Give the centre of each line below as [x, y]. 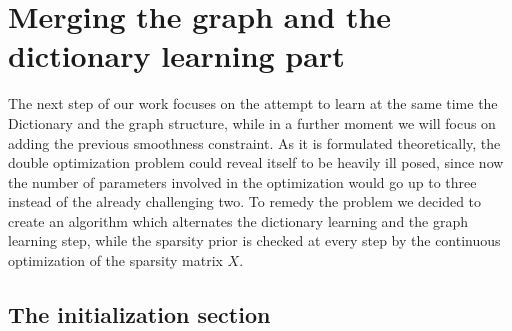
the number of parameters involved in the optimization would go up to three [242, 181]
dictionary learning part [176, 55]
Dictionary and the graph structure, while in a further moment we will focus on [252, 122]
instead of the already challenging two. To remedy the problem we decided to [245, 201]
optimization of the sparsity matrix [115, 260]
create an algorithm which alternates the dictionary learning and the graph [238, 220]
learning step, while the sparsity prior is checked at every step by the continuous [254, 240]
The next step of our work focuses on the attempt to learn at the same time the [253, 103]
